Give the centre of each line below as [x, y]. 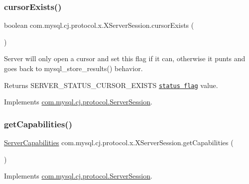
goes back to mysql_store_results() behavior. [73, 68]
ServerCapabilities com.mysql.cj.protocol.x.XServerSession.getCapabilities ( [119, 142]
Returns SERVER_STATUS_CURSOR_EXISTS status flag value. [111, 85]
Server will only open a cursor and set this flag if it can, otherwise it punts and [125, 58]
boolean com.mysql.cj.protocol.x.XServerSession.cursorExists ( [99, 25]
